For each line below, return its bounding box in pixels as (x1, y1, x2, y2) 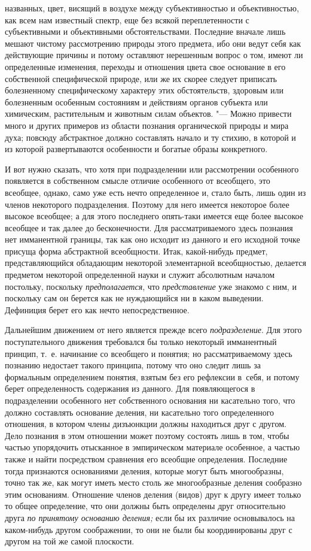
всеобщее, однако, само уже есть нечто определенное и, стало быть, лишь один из (5, 186, 306, 198)
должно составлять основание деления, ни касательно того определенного (5, 405, 275, 418)
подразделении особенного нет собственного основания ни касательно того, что (5, 394, 295, 406)
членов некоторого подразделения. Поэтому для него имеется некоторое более (5, 198, 289, 210)
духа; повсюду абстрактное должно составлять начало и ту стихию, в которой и (5, 131, 296, 143)
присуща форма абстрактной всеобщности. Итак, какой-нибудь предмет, (5, 244, 268, 257)
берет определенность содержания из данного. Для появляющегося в (5, 382, 255, 395)
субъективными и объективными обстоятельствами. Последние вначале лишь (5, 25, 286, 38)
